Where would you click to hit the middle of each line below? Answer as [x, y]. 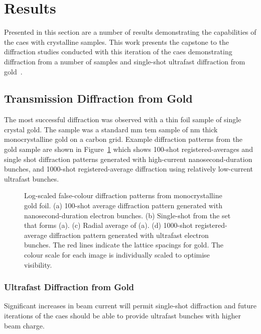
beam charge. [24, 325]
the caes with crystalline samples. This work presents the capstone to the [116, 41]
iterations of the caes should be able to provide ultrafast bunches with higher [122, 316]
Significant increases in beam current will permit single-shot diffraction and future [130, 306]
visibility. [38, 264]
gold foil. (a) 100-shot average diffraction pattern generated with [123, 205]
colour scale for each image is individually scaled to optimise [117, 255]
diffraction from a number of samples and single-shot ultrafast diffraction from [125, 61]
